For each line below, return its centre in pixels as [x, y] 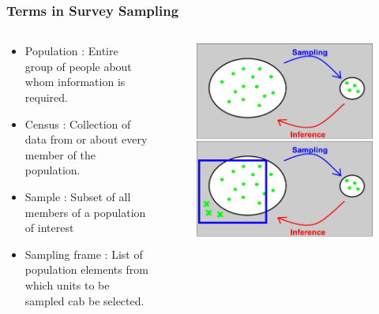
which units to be [67, 284]
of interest [49, 228]
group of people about [78, 66]
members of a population [85, 212]
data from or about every [86, 139]
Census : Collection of [78, 123]
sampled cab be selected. [84, 300]
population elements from [86, 269]
